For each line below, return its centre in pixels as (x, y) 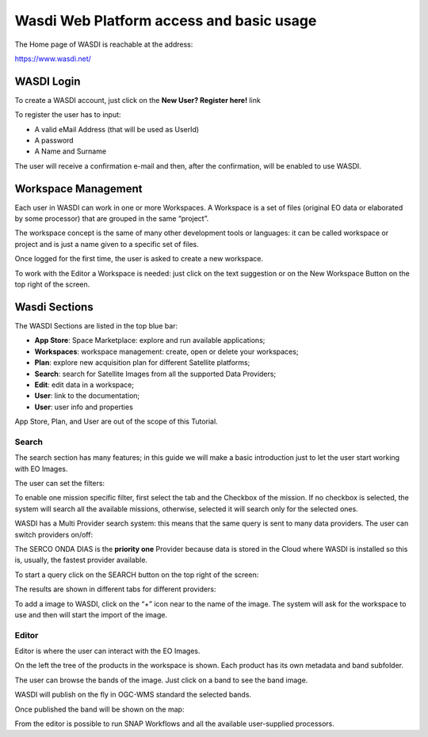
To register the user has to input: (68, 115)
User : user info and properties (84, 407)
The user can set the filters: (60, 483)
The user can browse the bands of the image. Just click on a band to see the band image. (161, 680)
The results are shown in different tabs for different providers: (115, 589)
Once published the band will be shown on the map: (99, 709)
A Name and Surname (71, 151)
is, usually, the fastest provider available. (81, 560)
